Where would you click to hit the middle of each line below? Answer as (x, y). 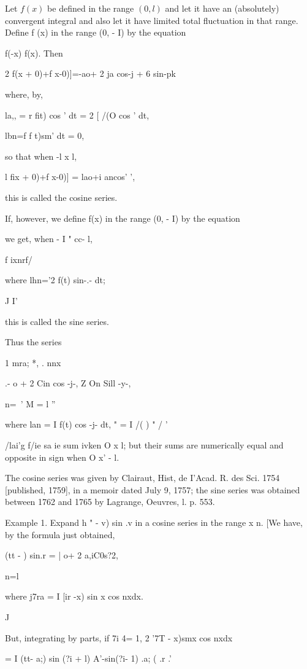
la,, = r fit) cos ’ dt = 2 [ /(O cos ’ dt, (77, 115)
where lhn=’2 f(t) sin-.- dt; (55, 280)
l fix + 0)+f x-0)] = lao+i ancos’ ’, (70, 177)
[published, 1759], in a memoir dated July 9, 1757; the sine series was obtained (153, 489)
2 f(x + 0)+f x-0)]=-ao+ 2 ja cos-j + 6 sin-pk (90, 73)
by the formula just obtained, (60, 534)
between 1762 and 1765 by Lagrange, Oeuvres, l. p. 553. (110, 502)
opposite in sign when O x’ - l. (62, 457)
